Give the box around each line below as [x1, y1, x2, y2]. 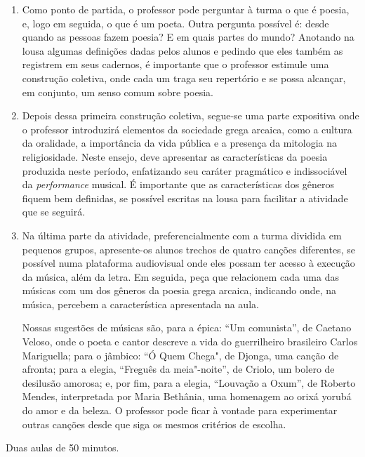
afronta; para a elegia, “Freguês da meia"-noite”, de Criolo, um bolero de [22, 362, 335, 376]
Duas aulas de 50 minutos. [6, 440, 119, 455]
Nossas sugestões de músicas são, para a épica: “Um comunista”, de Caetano [22, 320, 352, 335]
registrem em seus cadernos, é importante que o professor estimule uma [22, 57, 329, 72]
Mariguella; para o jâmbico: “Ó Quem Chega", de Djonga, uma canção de [22, 347, 339, 362]
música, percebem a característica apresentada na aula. [22, 296, 259, 311]
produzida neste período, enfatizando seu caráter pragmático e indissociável [22, 163, 347, 178]
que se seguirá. [22, 204, 86, 219]
